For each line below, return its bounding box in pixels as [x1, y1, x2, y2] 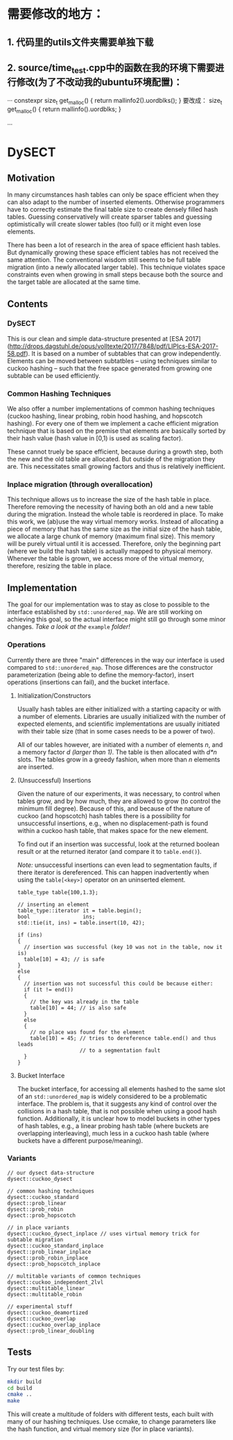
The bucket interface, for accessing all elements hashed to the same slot [17, 1084, 225, 1093]
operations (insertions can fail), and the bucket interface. [7, 678, 170, 686]
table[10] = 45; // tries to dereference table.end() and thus [30, 1034, 216, 1042]
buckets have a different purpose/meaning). [17, 1136, 144, 1145]
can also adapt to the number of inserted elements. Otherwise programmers [7, 198, 225, 206]
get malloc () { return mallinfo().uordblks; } [7, 105, 121, 115]
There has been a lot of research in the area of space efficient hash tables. [7, 241, 221, 249]
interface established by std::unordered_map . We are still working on [7, 608, 202, 616]
